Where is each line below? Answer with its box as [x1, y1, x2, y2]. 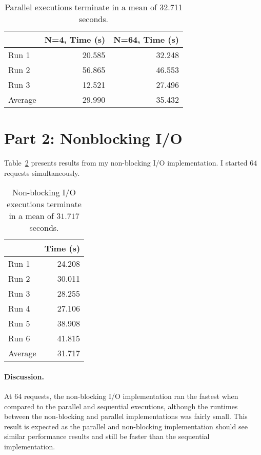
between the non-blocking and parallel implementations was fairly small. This [4, 411, 248, 422]
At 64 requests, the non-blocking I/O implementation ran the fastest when [4, 391, 238, 402]
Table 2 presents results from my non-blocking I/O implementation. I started [4, 157, 248, 168]
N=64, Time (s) [113, 33, 179, 45]
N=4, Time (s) [44, 33, 106, 45]
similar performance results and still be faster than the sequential [4, 431, 210, 442]
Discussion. [4, 371, 44, 381]
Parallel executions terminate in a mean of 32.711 [5, 1, 183, 13]
